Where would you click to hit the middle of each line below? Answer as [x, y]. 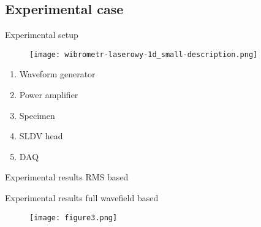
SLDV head [41, 136]
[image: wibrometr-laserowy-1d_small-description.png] [144, 54]
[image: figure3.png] [74, 217]
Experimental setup [42, 35]
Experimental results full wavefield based [82, 198]
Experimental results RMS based [67, 177]
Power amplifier [49, 95]
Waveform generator [57, 74]
